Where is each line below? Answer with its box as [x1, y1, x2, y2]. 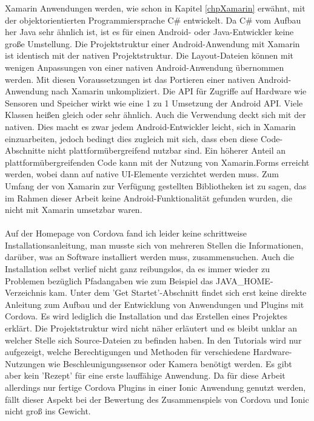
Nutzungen [5, 357, 45, 370]
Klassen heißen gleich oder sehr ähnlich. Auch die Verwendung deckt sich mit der [5, 108, 306, 121]
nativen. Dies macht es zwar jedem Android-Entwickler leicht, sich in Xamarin [5, 120, 296, 132]
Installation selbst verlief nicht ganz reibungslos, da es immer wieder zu [5, 263, 270, 275]
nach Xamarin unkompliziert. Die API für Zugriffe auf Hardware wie [51, 85, 307, 97]
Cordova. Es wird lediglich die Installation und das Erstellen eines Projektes [5, 310, 287, 322]
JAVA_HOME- [216, 274, 273, 287]
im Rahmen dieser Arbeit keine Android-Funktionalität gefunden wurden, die [5, 191, 292, 204]
